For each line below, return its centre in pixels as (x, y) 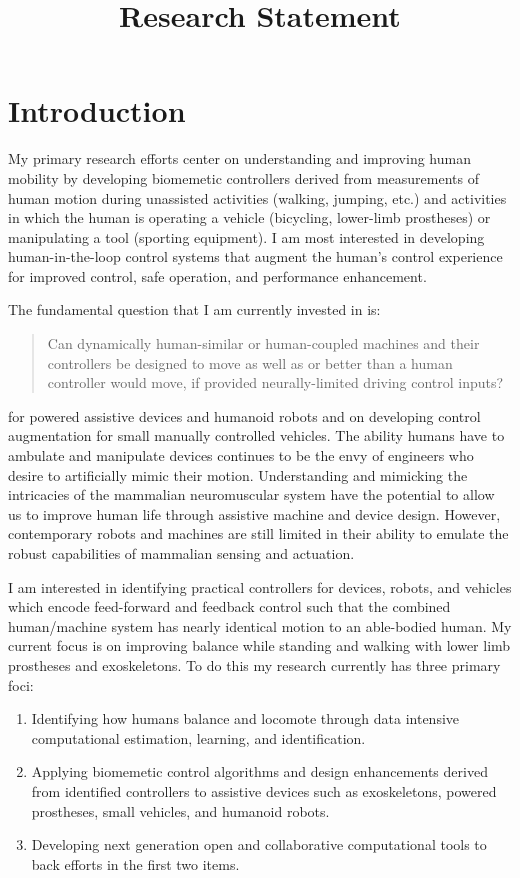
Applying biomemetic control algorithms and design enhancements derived (259, 771)
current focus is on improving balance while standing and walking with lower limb (259, 645)
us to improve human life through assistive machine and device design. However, (254, 513)
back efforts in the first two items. (135, 863)
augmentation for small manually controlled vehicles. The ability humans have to (256, 435)
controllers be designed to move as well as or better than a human (250, 362)
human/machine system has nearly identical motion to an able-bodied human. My (260, 625)
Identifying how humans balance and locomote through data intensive (245, 718)
